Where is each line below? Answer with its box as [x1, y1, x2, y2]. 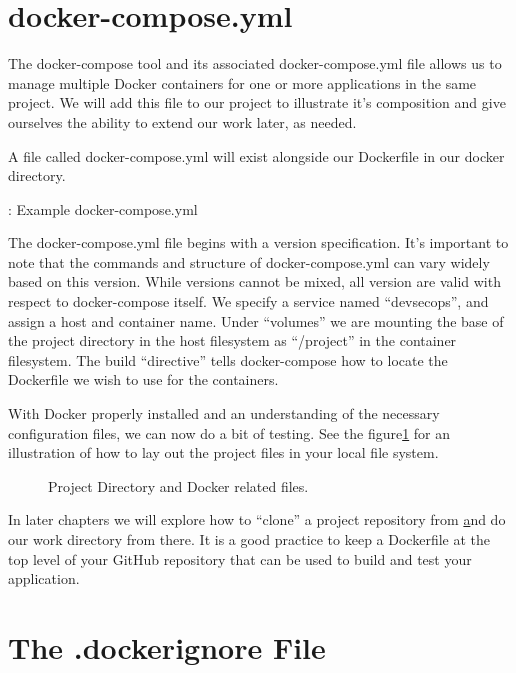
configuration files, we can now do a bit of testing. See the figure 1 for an [8, 422, 451, 443]
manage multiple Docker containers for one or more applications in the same [8, 72, 477, 93]
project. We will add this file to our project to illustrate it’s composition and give [8, 92, 506, 113]
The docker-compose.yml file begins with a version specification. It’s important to [8, 232, 509, 253]
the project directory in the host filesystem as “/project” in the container [8, 330, 457, 351]
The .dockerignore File [8, 626, 326, 667]
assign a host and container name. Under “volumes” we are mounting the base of [8, 310, 504, 331]
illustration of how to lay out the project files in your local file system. [8, 442, 439, 463]
